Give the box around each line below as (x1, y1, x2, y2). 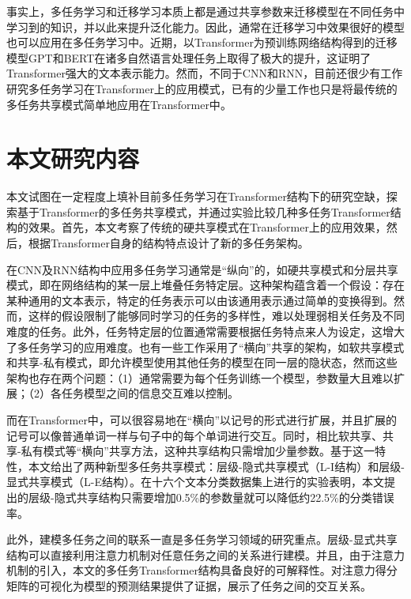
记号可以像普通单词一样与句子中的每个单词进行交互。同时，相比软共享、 (6, 427, 383, 443)
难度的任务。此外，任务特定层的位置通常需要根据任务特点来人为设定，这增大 (6, 323, 405, 340)
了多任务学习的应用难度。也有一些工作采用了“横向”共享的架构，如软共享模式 (6, 338, 405, 355)
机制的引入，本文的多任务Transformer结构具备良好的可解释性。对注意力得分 (6, 562, 398, 578)
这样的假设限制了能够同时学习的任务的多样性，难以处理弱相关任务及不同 (28, 307, 405, 324)
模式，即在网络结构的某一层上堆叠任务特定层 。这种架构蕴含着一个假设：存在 (6, 277, 405, 293)
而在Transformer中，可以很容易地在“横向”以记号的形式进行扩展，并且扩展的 (6, 412, 398, 428)
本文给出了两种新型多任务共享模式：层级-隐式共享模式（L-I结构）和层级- (28, 458, 405, 474)
